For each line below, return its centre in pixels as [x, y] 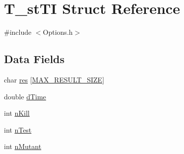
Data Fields [34, 59]
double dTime [25, 96]
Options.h [58, 32]
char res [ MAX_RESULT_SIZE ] [54, 79]
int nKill [17, 113]
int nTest [18, 129]
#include [18, 32]
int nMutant [23, 146]
